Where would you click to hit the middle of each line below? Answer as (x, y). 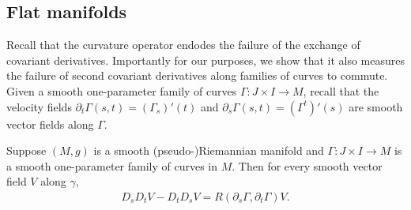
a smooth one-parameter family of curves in (112, 165)
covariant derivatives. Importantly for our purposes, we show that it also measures (206, 60)
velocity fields (39, 106)
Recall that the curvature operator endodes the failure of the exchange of (183, 45)
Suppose (26, 150)
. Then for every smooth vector (307, 165)
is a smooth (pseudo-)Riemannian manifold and (209, 150)
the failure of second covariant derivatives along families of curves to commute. (197, 75)
